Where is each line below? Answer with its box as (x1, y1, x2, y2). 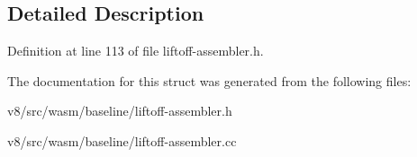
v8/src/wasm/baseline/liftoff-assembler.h (7, 101, 232, 120)
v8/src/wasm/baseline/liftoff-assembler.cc (7, 131, 237, 150)
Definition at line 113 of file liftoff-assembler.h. (7, 41, 264, 60)
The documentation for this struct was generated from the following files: (7, 71, 412, 90)
